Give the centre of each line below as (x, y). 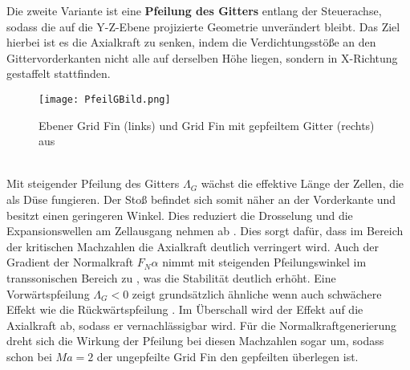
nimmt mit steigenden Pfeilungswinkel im (264, 262)
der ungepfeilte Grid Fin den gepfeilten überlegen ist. (227, 356)
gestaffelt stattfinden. (59, 73)
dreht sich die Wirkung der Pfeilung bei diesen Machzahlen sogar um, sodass (195, 341)
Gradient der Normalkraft (70, 262)
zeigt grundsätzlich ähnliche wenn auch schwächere (257, 293)
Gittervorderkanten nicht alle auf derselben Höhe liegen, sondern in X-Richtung (202, 57)
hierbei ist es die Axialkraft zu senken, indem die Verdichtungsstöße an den (191, 42)
